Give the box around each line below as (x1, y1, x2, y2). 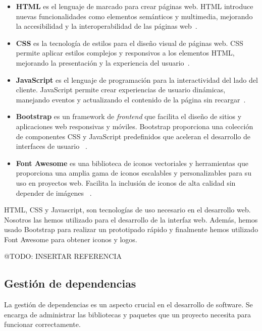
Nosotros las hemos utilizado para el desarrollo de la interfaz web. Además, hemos (4, 214, 258, 225)
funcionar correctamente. (4, 319, 81, 329)
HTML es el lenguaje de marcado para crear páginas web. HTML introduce (16, 1, 253, 11)
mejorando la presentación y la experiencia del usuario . (16, 57, 190, 68)
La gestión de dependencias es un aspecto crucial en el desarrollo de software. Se (4, 299, 253, 310)
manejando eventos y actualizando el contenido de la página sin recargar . (16, 94, 246, 104)
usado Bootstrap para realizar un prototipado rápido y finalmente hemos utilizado (4, 224, 258, 235)
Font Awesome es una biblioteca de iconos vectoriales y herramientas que (16, 157, 248, 168)
